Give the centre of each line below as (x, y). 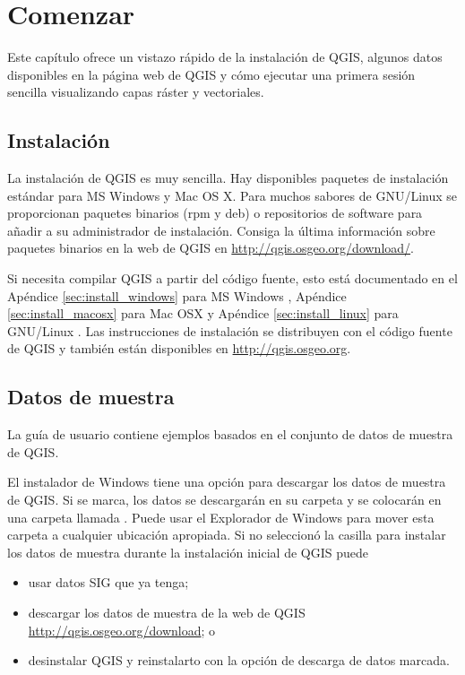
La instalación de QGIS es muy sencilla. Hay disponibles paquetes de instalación (228, 178)
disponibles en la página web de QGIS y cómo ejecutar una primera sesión (211, 74)
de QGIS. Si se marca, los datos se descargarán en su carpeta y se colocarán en (224, 500)
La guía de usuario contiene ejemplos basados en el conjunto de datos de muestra (230, 434)
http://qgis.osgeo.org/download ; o (122, 630)
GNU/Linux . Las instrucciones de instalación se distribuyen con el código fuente (230, 330)
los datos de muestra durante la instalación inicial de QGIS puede (188, 552)
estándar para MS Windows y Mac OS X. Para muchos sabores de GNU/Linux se (232, 195)
